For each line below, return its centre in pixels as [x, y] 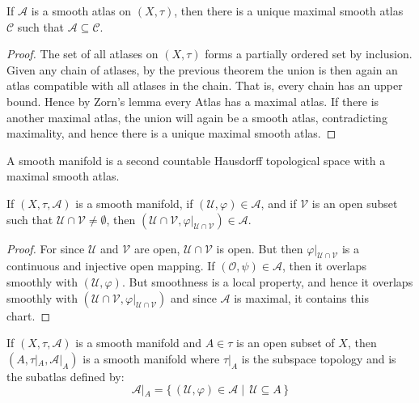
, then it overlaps [324, 266]
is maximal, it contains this [301, 297]
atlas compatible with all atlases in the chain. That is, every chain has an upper [205, 85]
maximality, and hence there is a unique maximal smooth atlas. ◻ [171, 133]
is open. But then [260, 248]
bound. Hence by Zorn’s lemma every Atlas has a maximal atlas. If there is [193, 101]
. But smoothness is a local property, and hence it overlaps [267, 281]
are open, [157, 248]
